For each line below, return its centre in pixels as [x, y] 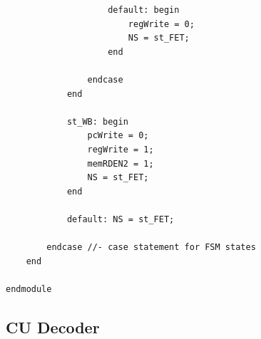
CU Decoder [53, 327]
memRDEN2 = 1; [121, 163]
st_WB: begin [97, 121]
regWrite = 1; [121, 149]
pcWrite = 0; [118, 136]
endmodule [29, 289]
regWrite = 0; [161, 24]
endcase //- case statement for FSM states [151, 247]
